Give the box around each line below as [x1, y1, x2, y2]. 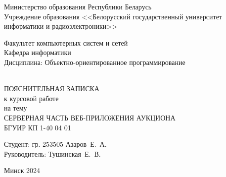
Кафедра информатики [4, 47, 71, 58]
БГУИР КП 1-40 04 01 [4, 122, 71, 132]
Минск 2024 [4, 165, 41, 176]
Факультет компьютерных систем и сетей [4, 37, 128, 48]
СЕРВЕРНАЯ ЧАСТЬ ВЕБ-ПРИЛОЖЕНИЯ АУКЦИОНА [4, 112, 176, 122]
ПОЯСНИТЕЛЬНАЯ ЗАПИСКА [4, 83, 99, 94]
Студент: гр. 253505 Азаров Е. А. [4, 139, 107, 149]
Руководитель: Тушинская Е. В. [4, 148, 101, 159]
